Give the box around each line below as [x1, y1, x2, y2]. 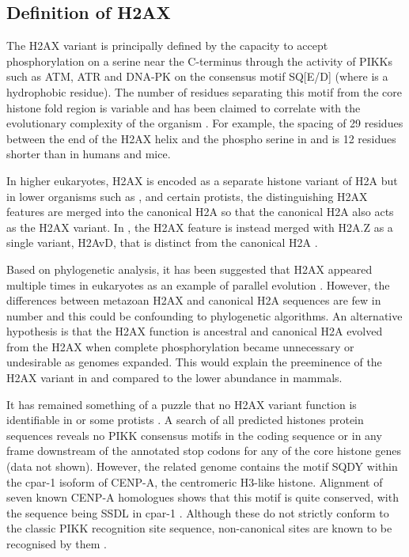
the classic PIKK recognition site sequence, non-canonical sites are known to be [6, 520, 392, 536]
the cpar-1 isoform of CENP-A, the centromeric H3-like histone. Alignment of [6, 473, 383, 490]
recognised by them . [6, 536, 107, 552]
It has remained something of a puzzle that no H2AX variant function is [6, 396, 357, 412]
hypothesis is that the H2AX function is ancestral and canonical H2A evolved [6, 323, 383, 339]
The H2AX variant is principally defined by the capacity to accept [6, 37, 328, 54]
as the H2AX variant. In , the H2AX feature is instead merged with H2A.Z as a [6, 218, 393, 235]
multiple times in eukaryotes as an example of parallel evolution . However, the [6, 276, 390, 293]
